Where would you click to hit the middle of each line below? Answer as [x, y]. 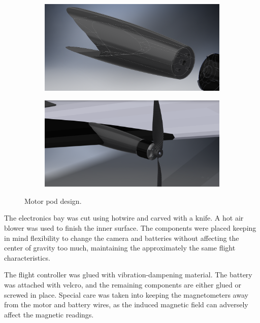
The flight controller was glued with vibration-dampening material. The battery [128, 275]
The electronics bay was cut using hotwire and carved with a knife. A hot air [124, 218]
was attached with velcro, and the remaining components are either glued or [123, 284]
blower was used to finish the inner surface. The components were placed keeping [130, 228]
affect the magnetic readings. [49, 314]
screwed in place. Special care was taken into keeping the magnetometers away [126, 294]
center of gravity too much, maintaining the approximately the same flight [120, 248]
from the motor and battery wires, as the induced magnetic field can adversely [126, 304]
